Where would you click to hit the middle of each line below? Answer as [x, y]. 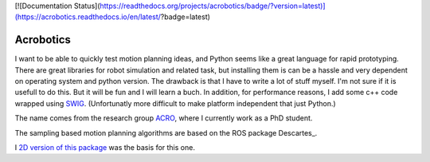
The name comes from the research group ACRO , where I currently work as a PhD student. [164, 118]
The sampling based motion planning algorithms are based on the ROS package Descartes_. [166, 132]
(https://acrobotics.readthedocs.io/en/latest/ [88, 17]
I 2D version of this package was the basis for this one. [105, 148]
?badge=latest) [186, 17]
